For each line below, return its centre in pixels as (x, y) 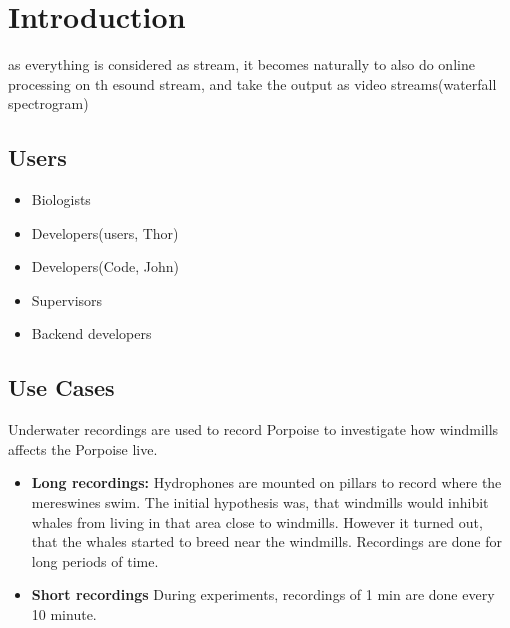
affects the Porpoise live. (83, 448)
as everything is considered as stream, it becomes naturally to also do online (241, 64)
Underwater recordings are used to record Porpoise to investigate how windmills (253, 429)
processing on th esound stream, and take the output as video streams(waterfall (252, 83)
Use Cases (61, 387)
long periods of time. (95, 560)
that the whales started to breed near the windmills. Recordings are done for (266, 541)
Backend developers (91, 333)
